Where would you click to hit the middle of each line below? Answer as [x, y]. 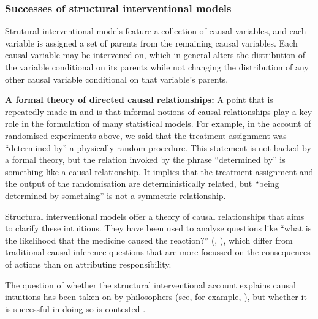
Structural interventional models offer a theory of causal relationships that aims [155, 216]
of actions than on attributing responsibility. [88, 264]
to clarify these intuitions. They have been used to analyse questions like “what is [158, 228]
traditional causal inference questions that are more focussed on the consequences [158, 252]
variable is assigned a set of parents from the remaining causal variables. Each [151, 43]
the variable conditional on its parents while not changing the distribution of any [157, 67]
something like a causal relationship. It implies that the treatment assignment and [159, 171]
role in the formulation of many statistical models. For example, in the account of [158, 123]
